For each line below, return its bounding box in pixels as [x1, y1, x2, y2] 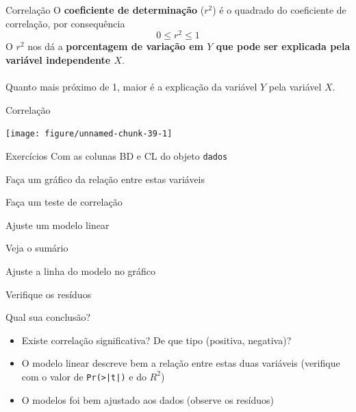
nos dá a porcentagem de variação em [27, 39, 203, 53]
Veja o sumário [5, 241, 68, 255]
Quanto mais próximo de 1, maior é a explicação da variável [5, 80, 257, 94]
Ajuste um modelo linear [5, 217, 110, 232]
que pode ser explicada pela [216, 39, 351, 53]
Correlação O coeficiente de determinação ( [5, 3, 205, 16]
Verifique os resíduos [5, 287, 92, 301]
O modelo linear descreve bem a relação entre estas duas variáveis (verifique [21, 356, 340, 370]
